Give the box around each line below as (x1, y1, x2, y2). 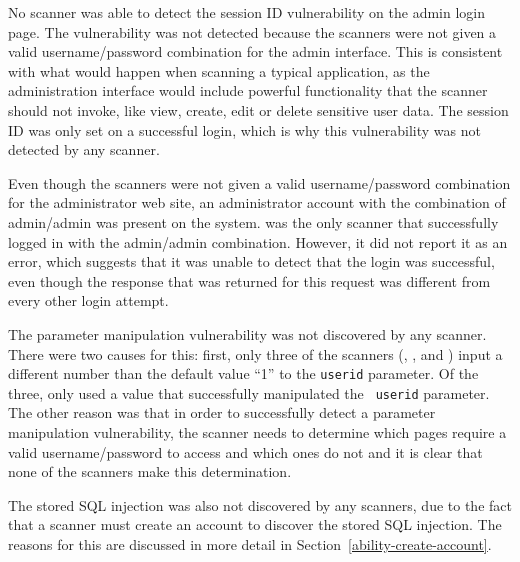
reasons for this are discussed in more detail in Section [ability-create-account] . (8, 533, 492, 554)
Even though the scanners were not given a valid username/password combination (8, 172, 511, 193)
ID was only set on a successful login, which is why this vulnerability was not (8, 119, 481, 140)
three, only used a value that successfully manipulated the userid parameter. (8, 382, 490, 403)
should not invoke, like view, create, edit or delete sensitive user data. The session (8, 99, 509, 120)
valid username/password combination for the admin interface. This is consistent (8, 41, 503, 62)
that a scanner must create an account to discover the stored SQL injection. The (8, 514, 502, 535)
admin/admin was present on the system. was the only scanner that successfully (8, 211, 499, 232)
